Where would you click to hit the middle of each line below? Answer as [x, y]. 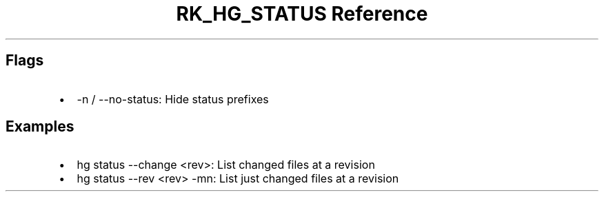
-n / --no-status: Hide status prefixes [173, 99]
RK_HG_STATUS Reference [302, 14]
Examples [40, 127]
